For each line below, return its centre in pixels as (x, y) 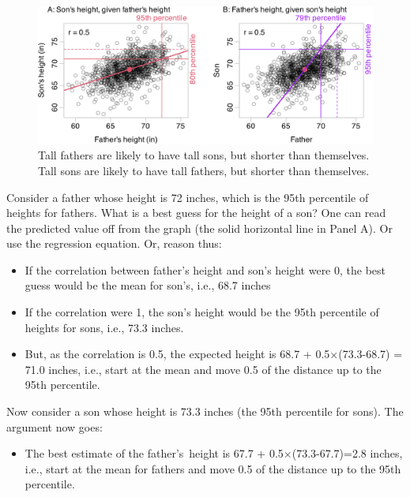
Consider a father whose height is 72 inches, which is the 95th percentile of (188, 197)
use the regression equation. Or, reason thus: (114, 243)
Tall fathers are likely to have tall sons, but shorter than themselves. (204, 155)
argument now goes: (55, 426)
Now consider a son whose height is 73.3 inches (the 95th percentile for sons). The (205, 411)
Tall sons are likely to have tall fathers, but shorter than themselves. (204, 170)
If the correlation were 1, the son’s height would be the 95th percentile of (202, 312)
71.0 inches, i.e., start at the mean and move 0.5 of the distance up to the (203, 369)
